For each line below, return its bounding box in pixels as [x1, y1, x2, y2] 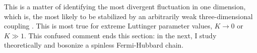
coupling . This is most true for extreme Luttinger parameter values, [4, 21, 212, 31]
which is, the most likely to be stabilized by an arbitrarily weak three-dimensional [4, 11, 253, 21]
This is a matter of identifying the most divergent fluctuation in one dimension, [4, 1, 246, 11]
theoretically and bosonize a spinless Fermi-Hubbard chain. [4, 40, 184, 50]
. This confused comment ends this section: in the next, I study [24, 30, 217, 40]
